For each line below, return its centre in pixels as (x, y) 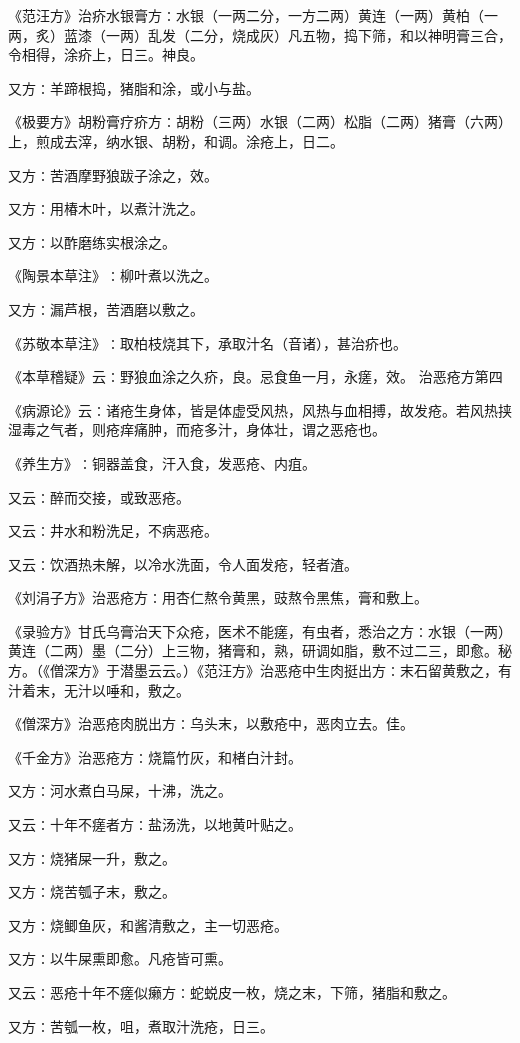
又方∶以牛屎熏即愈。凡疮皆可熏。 (120, 958)
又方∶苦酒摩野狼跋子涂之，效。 (113, 174)
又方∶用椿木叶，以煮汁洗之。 (106, 208)
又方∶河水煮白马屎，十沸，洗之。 (120, 790)
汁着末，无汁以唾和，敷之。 (99, 689)
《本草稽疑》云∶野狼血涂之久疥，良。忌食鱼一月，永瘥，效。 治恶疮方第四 (255, 376)
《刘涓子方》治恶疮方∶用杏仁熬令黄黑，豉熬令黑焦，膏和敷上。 (218, 597)
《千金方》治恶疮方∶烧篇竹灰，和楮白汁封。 (155, 756)
